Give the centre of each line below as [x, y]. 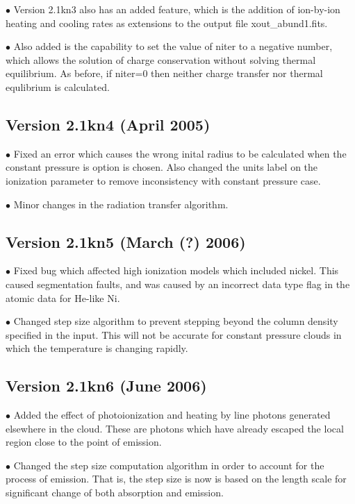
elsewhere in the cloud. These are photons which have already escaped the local [175, 428]
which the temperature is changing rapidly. [97, 348]
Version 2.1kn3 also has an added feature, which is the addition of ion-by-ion [177, 9]
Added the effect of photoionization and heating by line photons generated [172, 415]
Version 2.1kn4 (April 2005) [108, 124]
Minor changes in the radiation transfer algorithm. [121, 204]
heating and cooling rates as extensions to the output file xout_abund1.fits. [167, 23]
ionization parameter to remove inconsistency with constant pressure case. [163, 180]
